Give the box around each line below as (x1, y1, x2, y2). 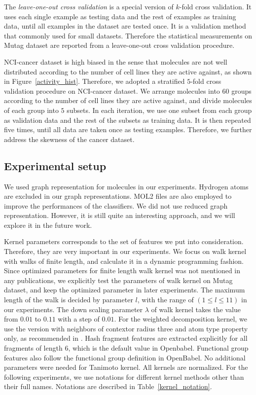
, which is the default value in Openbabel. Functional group (68, 343, 249, 353)
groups (231, 85, 252, 96)
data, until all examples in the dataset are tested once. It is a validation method (4, 21, 246, 31)
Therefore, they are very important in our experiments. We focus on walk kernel (4, 246, 247, 256)
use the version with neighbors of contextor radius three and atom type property (4, 323, 248, 333)
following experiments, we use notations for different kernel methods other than (4, 371, 244, 382)
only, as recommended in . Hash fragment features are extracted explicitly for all (4, 333, 248, 343)
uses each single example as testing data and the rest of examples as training (4, 11, 236, 21)
